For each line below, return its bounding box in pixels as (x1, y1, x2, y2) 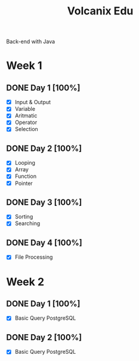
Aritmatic (14, 112, 38, 119)
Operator (14, 119, 38, 126)
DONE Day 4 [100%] (6, 238, 82, 248)
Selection (14, 126, 39, 133)
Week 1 (6, 59, 42, 72)
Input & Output (14, 99, 51, 106)
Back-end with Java (6, 38, 55, 45)
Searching (14, 220, 41, 227)
